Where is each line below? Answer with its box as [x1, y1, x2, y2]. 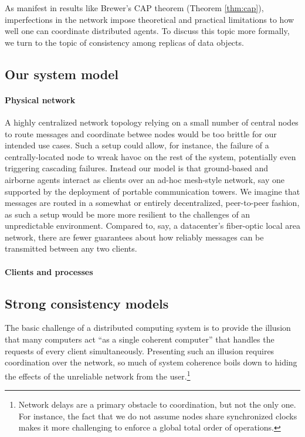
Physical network [5, 93, 76, 106]
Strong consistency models [5, 294, 169, 312]
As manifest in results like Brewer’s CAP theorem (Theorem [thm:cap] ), [5, 2, 264, 13]
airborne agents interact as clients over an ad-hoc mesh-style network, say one [5, 173, 284, 185]
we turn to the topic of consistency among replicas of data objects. [5, 36, 244, 48]
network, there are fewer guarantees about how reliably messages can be [5, 231, 264, 243]
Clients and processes [5, 265, 93, 277]
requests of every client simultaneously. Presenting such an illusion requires [5, 344, 274, 357]
